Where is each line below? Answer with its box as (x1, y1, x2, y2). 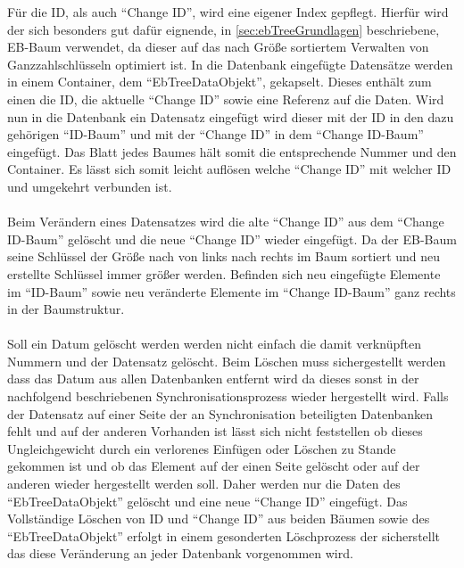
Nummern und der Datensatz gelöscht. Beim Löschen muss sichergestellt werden (7, 351, 446, 370)
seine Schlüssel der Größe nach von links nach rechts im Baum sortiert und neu (7, 247, 441, 266)
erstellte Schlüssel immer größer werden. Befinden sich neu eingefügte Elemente (7, 264, 441, 283)
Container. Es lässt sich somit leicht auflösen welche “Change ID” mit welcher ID (7, 160, 452, 178)
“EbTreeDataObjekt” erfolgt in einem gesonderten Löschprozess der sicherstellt (7, 526, 441, 545)
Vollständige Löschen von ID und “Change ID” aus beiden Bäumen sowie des (7, 509, 430, 528)
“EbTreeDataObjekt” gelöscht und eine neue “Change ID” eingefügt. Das (7, 491, 408, 510)
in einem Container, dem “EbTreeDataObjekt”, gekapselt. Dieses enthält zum (7, 72, 432, 91)
